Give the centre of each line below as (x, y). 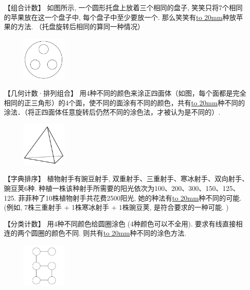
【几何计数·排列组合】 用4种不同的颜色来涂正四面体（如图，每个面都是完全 (125, 93)
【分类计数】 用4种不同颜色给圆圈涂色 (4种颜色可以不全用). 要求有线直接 (120, 223)
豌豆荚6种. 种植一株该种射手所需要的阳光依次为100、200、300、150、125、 (122, 188)
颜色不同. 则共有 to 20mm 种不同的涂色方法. (119, 233)
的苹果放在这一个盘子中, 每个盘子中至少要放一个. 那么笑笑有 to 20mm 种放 (120, 17)
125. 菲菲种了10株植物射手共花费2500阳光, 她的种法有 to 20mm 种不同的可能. (123, 197)
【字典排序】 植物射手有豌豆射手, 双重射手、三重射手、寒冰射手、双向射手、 (126, 179)
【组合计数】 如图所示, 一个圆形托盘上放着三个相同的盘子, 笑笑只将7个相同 (123, 7)
